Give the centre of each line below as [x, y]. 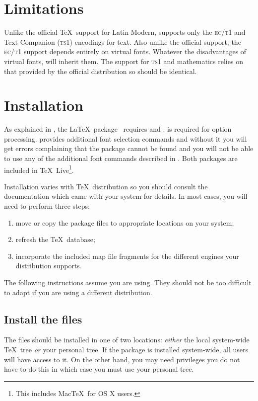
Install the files [43, 319]
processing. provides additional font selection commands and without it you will [126, 138]
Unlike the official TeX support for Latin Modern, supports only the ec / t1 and [125, 32]
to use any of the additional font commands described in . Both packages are [121, 158]
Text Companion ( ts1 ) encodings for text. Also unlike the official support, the [123, 41]
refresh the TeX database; [55, 239]
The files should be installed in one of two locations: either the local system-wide [127, 340]
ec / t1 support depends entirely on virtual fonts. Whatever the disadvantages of [125, 51]
